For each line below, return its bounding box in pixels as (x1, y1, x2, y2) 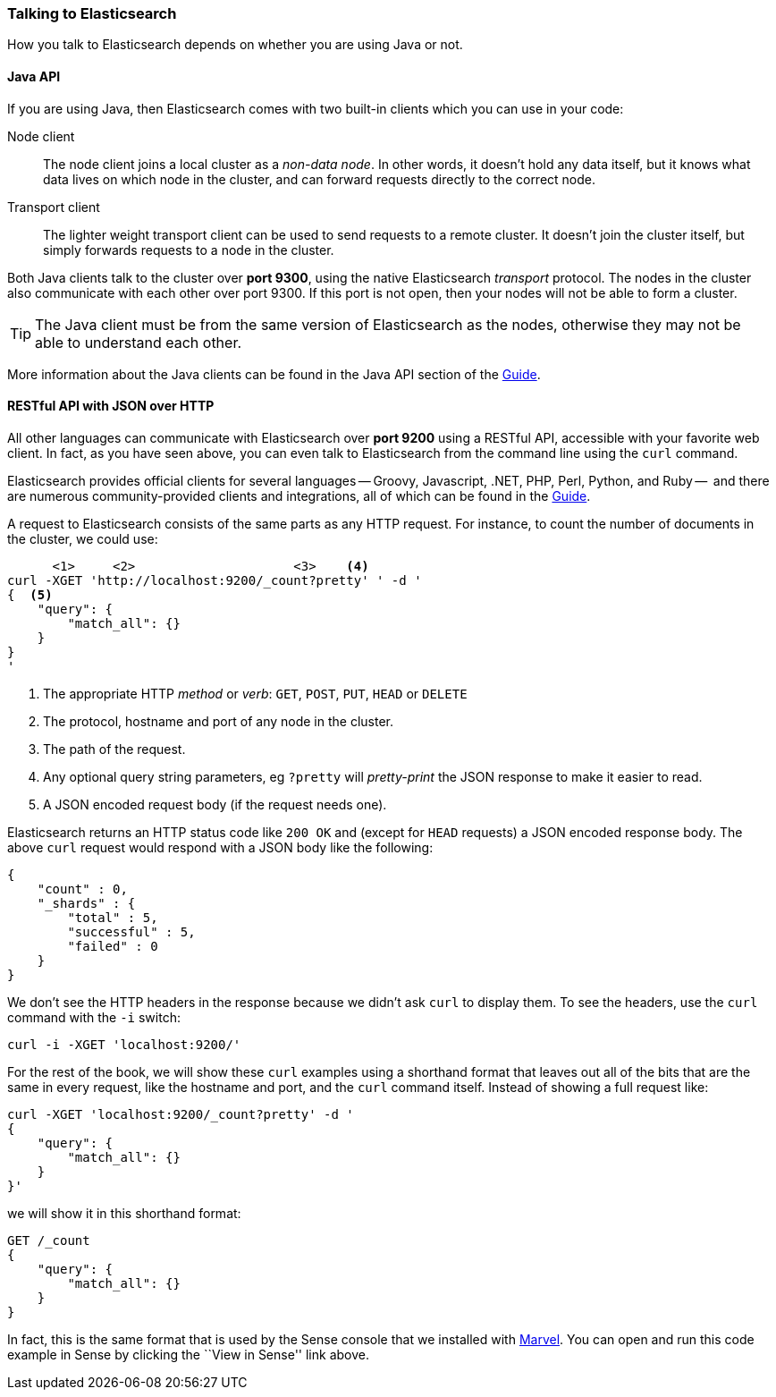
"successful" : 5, (67, 924, 196, 939)
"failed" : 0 (67, 938, 158, 953)
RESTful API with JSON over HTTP (7, 398, 215, 414)
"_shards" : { (37, 895, 136, 910)
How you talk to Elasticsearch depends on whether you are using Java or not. (7, 37, 463, 53)
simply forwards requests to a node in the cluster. (43, 241, 334, 258)
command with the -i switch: (7, 1009, 181, 1025)
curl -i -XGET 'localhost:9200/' (7, 1037, 241, 1052)
